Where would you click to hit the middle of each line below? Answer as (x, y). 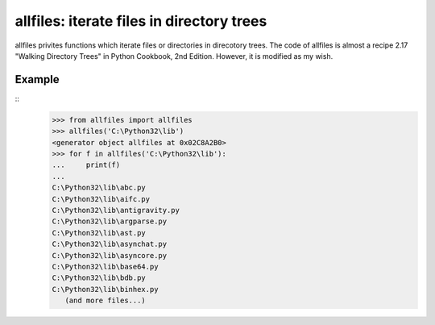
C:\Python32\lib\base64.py (105, 267)
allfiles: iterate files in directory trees (141, 21)
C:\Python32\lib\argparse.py (110, 221)
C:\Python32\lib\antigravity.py (116, 210)
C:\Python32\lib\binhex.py (105, 289)
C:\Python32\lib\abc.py (99, 188)
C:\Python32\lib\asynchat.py (110, 244)
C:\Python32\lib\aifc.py (101, 199)
